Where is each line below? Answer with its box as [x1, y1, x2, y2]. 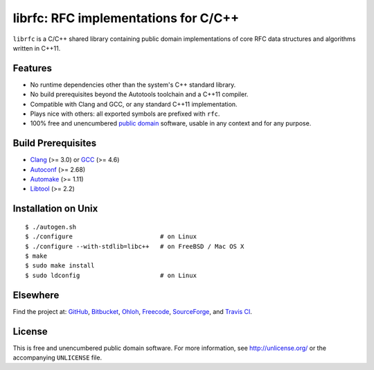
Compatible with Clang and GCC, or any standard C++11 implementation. [30, 100, 238, 108]
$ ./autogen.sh [25, 222, 77, 231]
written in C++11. [12, 44, 61, 52]
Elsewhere [12, 289, 60, 301]
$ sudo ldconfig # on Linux [25, 271, 197, 279]
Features [12, 62, 52, 74]
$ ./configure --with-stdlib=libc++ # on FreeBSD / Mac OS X [25, 243, 244, 250]
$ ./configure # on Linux [25, 233, 197, 240]
